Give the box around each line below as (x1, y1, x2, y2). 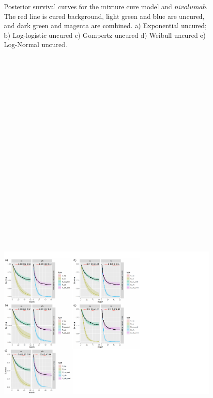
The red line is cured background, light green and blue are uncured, (4, 11, 205, 21)
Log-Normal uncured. (4, 39, 67, 49)
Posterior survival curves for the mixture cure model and (4, 1, 172, 11)
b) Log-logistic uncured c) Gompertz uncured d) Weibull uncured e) (4, 30, 206, 40)
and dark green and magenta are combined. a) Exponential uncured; (4, 20, 207, 31)
